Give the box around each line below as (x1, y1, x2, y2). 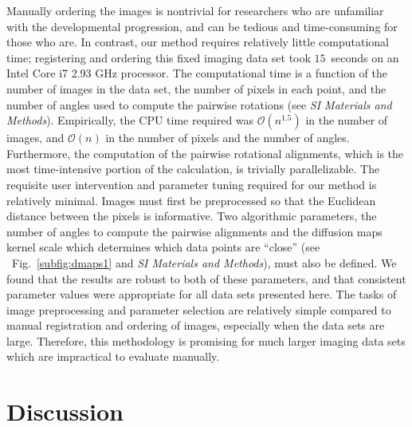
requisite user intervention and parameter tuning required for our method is (6, 176, 377, 192)
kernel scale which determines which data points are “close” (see (6, 239, 320, 255)
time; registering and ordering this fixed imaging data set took (6, 49, 311, 65)
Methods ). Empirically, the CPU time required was (6, 112, 254, 128)
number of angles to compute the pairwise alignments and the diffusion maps (6, 223, 383, 239)
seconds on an (331, 49, 399, 65)
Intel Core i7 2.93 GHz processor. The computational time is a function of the (6, 65, 387, 81)
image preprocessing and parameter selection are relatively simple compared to (6, 301, 391, 318)
